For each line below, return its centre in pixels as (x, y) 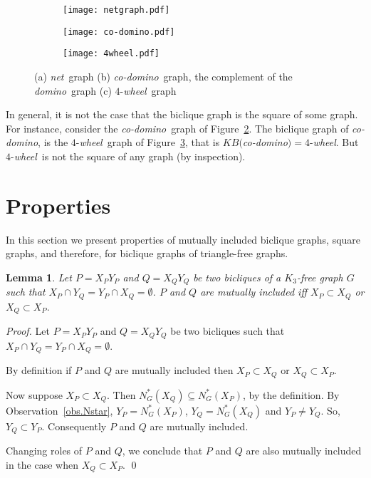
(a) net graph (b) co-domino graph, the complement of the (163, 76)
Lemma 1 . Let (39, 277)
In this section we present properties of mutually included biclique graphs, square (183, 239)
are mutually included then (174, 370)
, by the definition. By (291, 394)
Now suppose (34, 394)
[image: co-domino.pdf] (119, 32)
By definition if (39, 370)
